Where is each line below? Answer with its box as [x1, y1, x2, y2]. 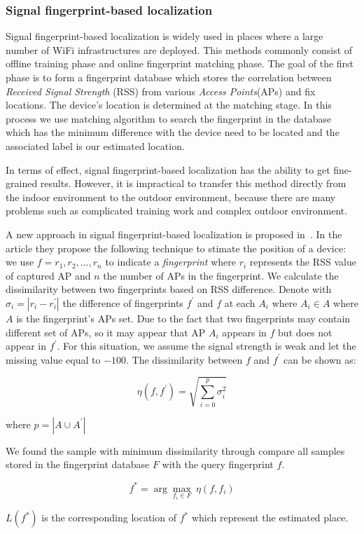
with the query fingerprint [162, 457, 274, 472]
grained [6, 176, 38, 191]
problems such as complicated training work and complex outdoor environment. [6, 203, 348, 218]
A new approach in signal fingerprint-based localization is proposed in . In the [6, 226, 342, 241]
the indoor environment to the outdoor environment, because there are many [6, 189, 336, 204]
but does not [278, 324, 332, 339]
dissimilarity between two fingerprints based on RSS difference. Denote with [6, 282, 332, 296]
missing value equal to [6, 352, 101, 367]
